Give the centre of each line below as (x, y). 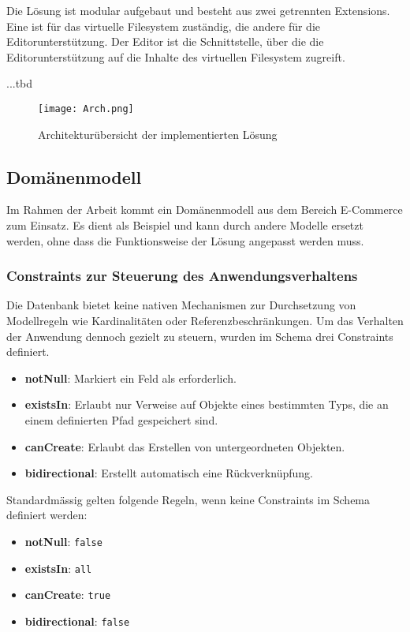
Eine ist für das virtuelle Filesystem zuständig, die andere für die (164, 26)
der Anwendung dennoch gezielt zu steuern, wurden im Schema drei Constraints (200, 336)
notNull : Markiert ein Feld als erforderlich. (130, 378)
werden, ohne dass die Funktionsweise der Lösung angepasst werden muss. (185, 240)
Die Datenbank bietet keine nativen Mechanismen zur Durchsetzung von (181, 305)
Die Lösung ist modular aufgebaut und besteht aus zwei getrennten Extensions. (198, 10)
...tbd (20, 83)
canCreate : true (68, 595)
